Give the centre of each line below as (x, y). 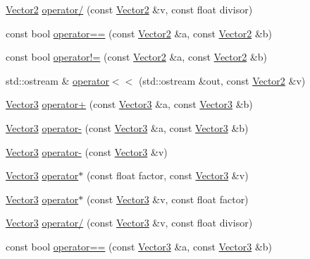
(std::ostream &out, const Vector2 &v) (222, 80)
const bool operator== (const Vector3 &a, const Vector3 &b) (139, 246)
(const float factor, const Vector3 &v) (167, 175)
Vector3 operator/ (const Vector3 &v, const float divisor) (129, 223)
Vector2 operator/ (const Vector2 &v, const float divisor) (129, 9)
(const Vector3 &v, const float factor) (167, 199)
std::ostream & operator (57, 80)
